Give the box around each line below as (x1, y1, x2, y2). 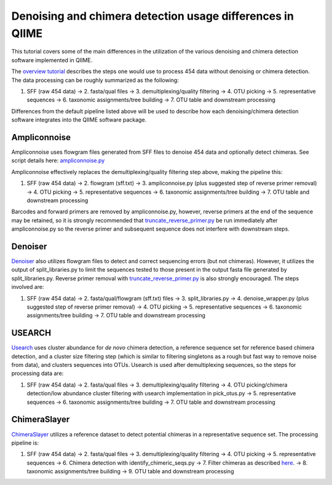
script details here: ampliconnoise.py (11, 157, 105, 164)
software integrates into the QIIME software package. (11, 116, 147, 124)
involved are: (11, 283, 44, 291)
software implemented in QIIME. (11, 56, 93, 64)
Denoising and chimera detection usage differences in (11, 9, 294, 23)
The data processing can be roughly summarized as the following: (11, 76, 180, 84)
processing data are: (11, 369, 64, 377)
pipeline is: (11, 439, 39, 446)
